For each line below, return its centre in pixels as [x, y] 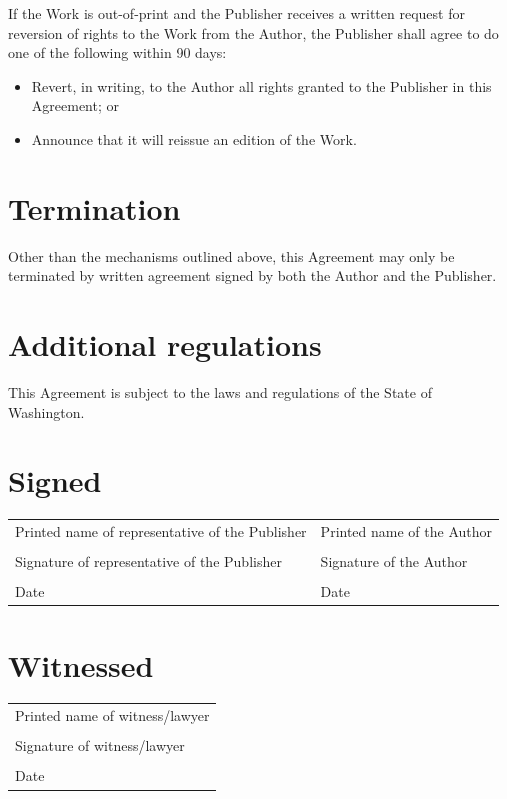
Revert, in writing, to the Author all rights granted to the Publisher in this [261, 85]
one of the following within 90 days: [117, 52]
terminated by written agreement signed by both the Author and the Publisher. [252, 275]
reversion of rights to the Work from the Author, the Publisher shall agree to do [253, 32]
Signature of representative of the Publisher [148, 561]
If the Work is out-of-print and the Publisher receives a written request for [236, 13]
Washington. [46, 411]
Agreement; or [75, 105]
